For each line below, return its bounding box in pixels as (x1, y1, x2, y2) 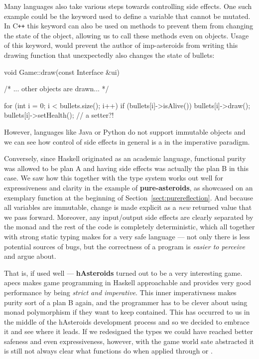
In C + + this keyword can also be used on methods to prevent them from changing (4, 20, 254, 31)
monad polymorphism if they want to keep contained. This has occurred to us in (4, 307, 250, 317)
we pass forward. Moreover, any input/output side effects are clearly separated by (4, 211, 254, 222)
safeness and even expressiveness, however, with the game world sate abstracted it (4, 336, 255, 346)
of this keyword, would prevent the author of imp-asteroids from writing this (4, 40, 238, 50)
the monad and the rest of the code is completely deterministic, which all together (4, 221, 255, 232)
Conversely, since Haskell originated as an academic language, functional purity (4, 153, 246, 164)
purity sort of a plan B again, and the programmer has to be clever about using (4, 297, 248, 307)
